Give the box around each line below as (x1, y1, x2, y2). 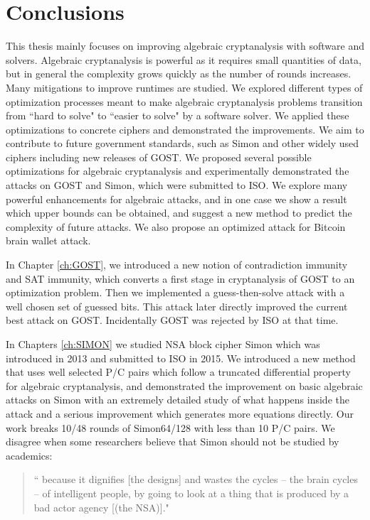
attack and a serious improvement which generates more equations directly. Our (6, 406, 354, 421)
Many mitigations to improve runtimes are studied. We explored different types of (6, 80, 363, 94)
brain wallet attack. (6, 233, 91, 248)
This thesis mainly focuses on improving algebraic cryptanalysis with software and (6, 38, 364, 53)
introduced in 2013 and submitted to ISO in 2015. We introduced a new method (6, 350, 356, 365)
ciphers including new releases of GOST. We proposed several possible (6, 149, 312, 164)
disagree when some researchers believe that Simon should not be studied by (6, 434, 339, 449)
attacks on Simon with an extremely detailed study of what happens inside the (6, 392, 349, 407)
